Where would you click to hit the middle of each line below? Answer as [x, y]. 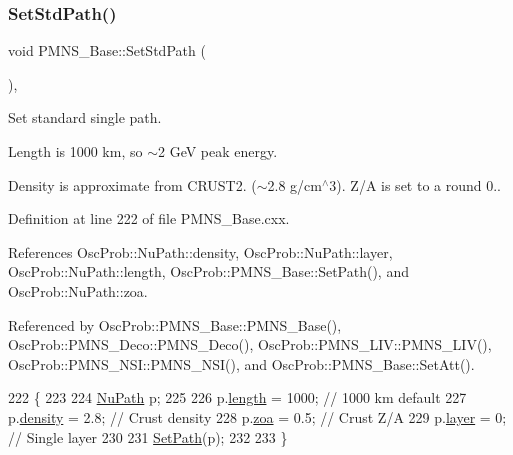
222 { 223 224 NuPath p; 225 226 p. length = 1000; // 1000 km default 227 [237, 397]
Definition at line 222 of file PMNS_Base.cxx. [149, 218]
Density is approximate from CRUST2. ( [132, 184]
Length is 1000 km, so [75, 151]
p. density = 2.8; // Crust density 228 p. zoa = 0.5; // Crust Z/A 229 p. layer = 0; [257, 416]
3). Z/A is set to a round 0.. [415, 184]
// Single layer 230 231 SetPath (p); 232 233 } [148, 436]
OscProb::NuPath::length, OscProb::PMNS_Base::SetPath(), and [208, 271]
